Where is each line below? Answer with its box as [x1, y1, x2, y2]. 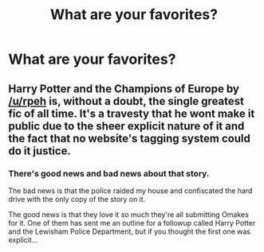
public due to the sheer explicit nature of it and [8, 119, 245, 133]
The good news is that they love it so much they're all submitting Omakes [8, 209, 249, 219]
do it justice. [8, 144, 72, 157]
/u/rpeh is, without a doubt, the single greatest [8, 94, 245, 108]
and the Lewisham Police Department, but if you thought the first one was [8, 227, 251, 236]
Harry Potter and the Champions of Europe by [8, 82, 239, 95]
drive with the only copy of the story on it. [8, 194, 146, 204]
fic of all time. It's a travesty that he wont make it [8, 107, 255, 120]
